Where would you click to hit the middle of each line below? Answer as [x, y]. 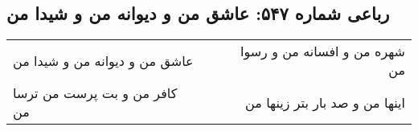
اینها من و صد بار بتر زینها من [325, 102]
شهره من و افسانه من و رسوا [322, 51]
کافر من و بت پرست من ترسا [95, 93]
